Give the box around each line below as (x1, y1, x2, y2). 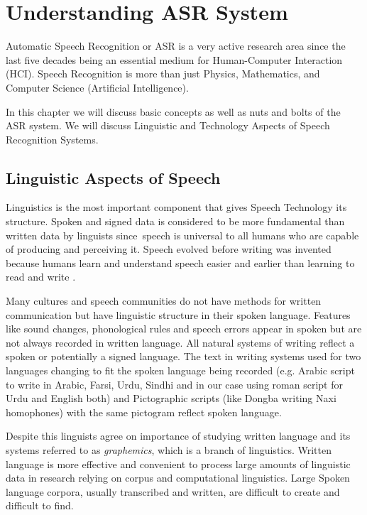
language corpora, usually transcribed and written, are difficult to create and (6, 484, 340, 499)
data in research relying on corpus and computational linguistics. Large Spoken (6, 470, 350, 485)
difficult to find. (6, 498, 74, 513)
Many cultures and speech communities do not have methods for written (6, 293, 322, 308)
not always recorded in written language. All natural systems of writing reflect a (6, 335, 355, 349)
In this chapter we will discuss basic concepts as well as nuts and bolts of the (6, 104, 341, 119)
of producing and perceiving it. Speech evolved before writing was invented (6, 242, 332, 256)
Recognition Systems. (6, 131, 99, 146)
